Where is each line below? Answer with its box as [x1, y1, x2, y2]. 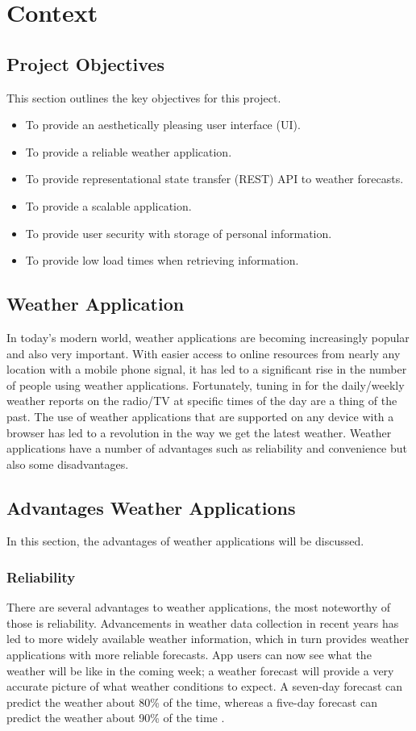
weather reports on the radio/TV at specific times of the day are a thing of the [6, 392, 397, 409]
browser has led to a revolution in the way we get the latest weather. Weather [6, 424, 392, 441]
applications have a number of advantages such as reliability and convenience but [6, 440, 407, 457]
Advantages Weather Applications [6, 495, 296, 520]
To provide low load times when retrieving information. [25, 252, 299, 269]
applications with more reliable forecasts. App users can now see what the [6, 646, 372, 663]
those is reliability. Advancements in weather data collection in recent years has [6, 614, 399, 631]
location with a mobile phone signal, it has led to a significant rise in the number [6, 361, 407, 378]
